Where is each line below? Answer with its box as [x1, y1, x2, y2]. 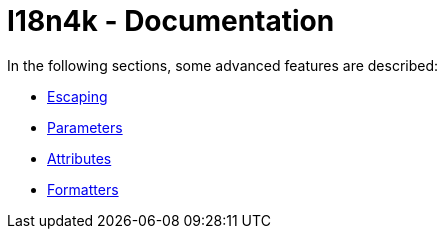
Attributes [47, 149, 112, 167]
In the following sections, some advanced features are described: [7, 56, 439, 74]
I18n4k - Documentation [7, 4, 335, 38]
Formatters [47, 180, 119, 198]
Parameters [47, 118, 123, 136]
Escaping [47, 87, 108, 105]
